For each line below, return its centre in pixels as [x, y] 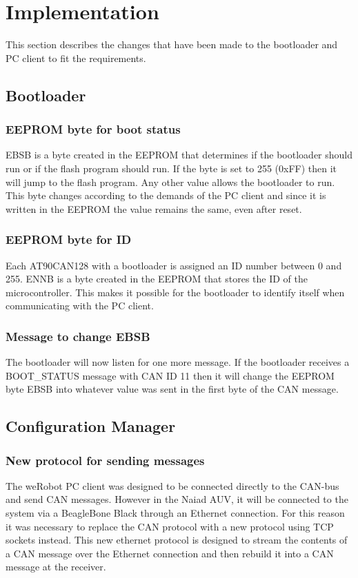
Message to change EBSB [78, 336]
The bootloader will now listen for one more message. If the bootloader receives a [178, 362]
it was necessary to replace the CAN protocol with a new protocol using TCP [170, 526]
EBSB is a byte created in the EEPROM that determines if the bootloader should [179, 155]
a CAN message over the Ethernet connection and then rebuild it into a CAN [170, 553]
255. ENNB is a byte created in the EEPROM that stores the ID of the [157, 279]
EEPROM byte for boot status [93, 129]
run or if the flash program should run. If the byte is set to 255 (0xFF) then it [171, 168]
